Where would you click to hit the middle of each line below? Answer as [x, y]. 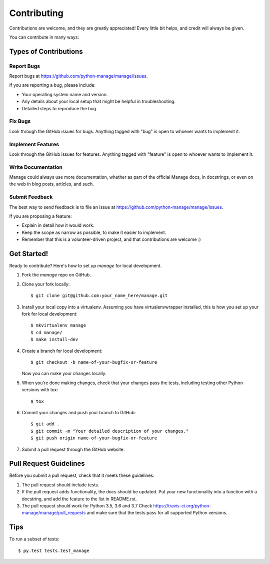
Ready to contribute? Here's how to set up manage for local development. [85, 266]
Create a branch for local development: [62, 351]
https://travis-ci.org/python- [182, 505]
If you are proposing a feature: [40, 216]
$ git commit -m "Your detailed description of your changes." [110, 431]
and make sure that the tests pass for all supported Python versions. [157, 513]
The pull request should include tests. [60, 485]
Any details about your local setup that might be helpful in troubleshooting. [99, 101]
